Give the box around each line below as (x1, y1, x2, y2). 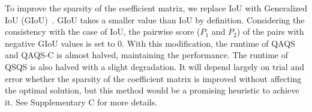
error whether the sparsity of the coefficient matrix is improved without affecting (5, 72, 302, 84)
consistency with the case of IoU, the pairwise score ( (5, 25, 200, 38)
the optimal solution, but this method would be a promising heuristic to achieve (5, 84, 299, 96)
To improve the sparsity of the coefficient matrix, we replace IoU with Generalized (5, 2, 307, 14)
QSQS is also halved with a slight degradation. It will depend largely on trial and (5, 60, 304, 72)
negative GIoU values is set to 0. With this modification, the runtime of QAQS (5, 37, 295, 49)
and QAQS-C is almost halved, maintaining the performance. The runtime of (5, 49, 289, 61)
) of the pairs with (236, 25, 304, 38)
